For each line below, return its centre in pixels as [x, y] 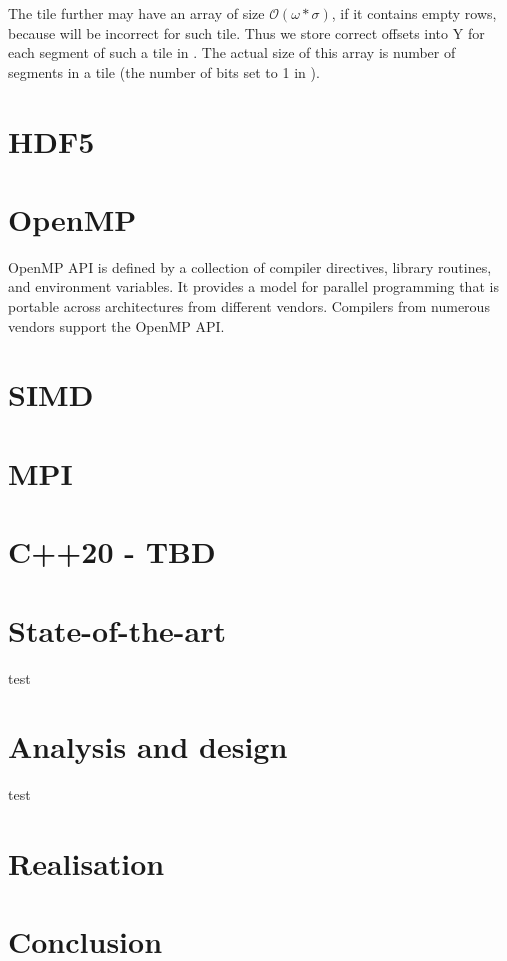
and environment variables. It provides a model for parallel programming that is [253, 286]
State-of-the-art [117, 629]
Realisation [86, 863]
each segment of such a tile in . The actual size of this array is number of [232, 52]
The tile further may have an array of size [136, 13]
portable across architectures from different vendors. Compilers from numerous [249, 306]
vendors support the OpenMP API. [116, 325]
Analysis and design [148, 746]
